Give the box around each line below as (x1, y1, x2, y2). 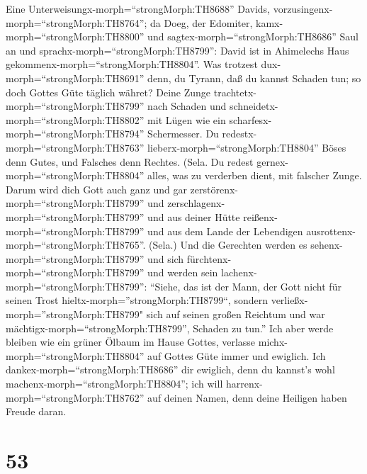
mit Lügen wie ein (147, 112, 226, 127)
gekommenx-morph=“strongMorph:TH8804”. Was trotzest (6, 57, 258, 72)
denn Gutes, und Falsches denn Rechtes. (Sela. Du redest (6, 154, 254, 169)
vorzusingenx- (273, 1, 333, 16)
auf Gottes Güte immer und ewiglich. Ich (147, 348, 326, 363)
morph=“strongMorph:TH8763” (6, 140, 145, 154)
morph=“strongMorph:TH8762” (6, 390, 145, 405)
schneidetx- (230, 98, 278, 113)
